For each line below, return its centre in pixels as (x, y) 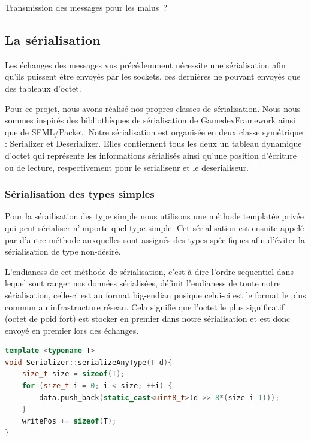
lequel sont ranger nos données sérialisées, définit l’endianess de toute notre (143, 283)
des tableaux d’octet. (43, 88)
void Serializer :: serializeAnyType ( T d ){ (89, 362)
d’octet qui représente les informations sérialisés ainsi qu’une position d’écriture (151, 155)
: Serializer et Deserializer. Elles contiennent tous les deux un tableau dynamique (153, 144)
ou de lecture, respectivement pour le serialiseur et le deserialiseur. (127, 167)
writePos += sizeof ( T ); (69, 421)
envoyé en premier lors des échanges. (72, 330)
